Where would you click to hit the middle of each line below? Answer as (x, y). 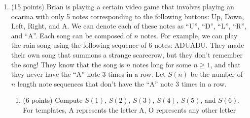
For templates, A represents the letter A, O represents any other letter (129, 109)
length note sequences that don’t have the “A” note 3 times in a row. (122, 83)
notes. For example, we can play (189, 35)
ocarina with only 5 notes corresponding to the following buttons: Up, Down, (127, 16)
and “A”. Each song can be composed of (71, 35)
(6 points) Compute (53, 100)
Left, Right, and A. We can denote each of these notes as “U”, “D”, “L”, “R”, (129, 26)
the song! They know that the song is (68, 64)
